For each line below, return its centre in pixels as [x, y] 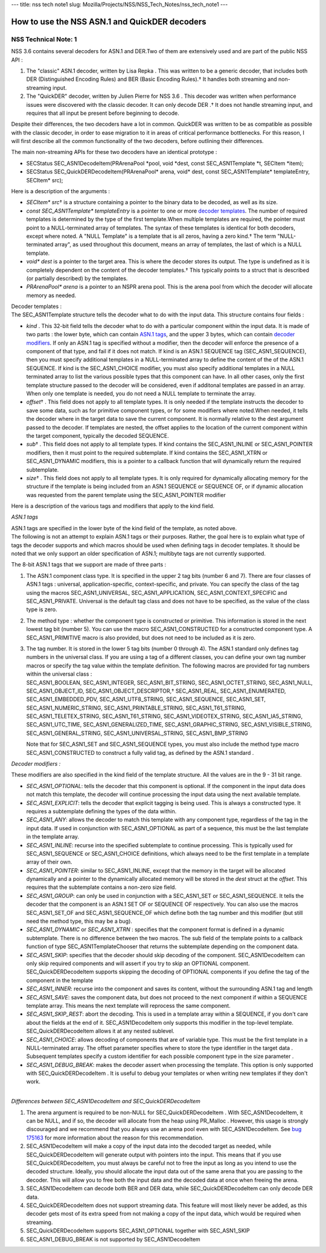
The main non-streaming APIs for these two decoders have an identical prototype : [114, 152]
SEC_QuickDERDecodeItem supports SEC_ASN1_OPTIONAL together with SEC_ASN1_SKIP [138, 1231]
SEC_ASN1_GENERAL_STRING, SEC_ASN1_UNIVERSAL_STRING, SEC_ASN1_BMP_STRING [137, 733]
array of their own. [49, 862]
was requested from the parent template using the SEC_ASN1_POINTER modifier [126, 495]
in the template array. [53, 837]
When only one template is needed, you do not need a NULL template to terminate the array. [141, 393]
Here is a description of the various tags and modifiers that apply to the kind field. [113, 506]
